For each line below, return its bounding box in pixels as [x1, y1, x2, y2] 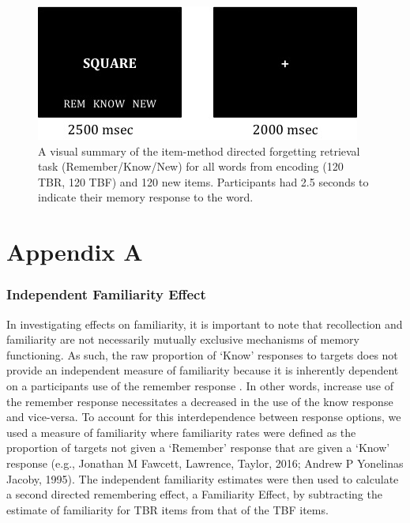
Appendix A [6, 235, 143, 268]
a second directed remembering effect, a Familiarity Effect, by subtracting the [6, 486, 382, 502]
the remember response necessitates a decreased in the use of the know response [6, 393, 393, 409]
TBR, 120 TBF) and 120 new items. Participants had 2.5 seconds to [38, 173, 369, 190]
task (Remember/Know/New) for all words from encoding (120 [38, 158, 344, 175]
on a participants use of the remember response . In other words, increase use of [6, 377, 393, 393]
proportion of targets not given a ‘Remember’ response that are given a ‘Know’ [6, 439, 390, 456]
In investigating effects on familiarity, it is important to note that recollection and [6, 315, 403, 332]
